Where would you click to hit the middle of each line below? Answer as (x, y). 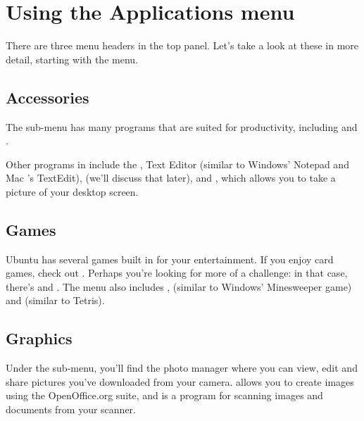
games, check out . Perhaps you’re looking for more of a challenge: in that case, (177, 273)
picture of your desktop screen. (72, 191)
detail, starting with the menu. (72, 59)
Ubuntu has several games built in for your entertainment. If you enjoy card (170, 259)
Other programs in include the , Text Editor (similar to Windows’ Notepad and (177, 164)
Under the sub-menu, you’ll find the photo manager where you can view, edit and (182, 368)
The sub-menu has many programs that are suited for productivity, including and (182, 126)
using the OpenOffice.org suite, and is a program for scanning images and (164, 395)
